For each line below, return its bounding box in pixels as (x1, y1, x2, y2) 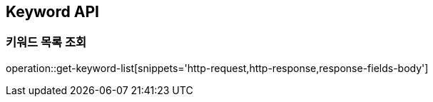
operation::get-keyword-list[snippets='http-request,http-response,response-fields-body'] (6, 61, 429, 74)
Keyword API (6, 3, 99, 21)
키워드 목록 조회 (6, 35, 87, 50)
